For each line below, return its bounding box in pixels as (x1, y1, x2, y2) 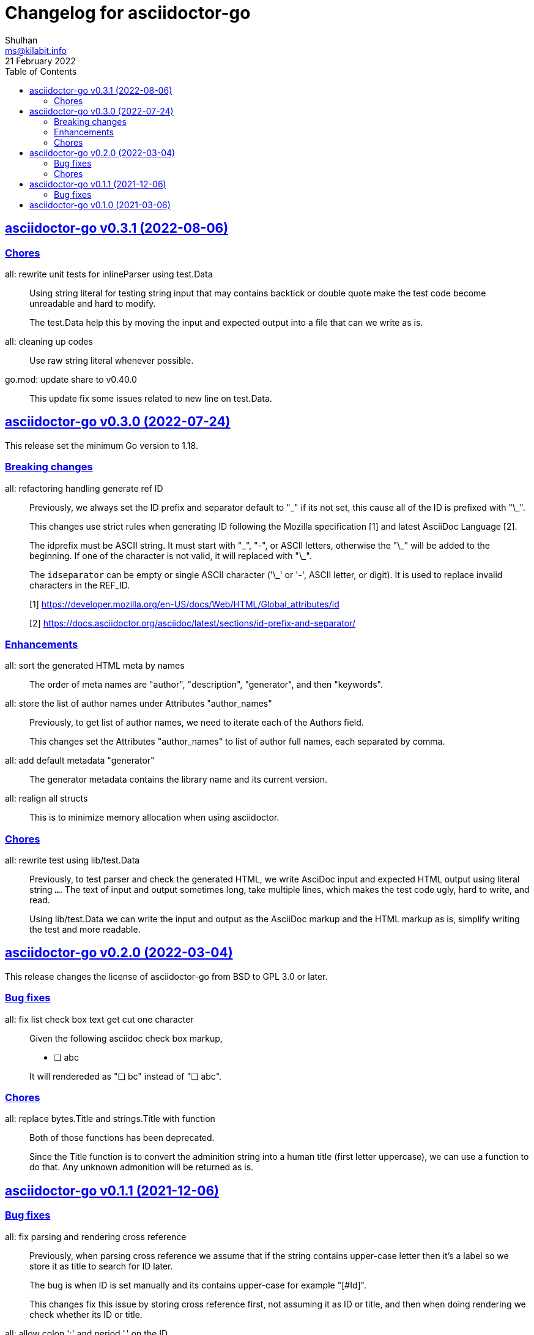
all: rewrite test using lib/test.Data (5, 855, 140, 866)
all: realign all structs (5, 793, 88, 804)
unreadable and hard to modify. (29, 298, 156, 309)
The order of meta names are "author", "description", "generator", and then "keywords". (29, 679, 383, 690)
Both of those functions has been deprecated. (29, 1132, 215, 1143)
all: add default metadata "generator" (5, 755, 155, 766)
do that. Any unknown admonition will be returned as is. (29, 1162, 254, 1173)
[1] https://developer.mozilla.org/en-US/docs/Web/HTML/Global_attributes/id (29, 598, 339, 609)
